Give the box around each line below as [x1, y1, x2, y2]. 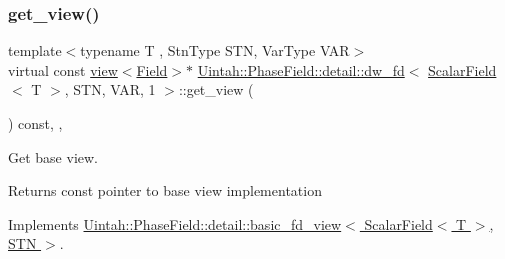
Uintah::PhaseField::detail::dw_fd [197, 59, 405, 80]
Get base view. [8, 146, 98, 167]
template [8, 40, 62, 61]
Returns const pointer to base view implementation [8, 180, 322, 201]
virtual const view [8, 59, 118, 80]
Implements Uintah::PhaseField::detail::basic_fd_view [8, 213, 342, 234]
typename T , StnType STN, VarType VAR [80, 40, 350, 61]
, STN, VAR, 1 [64, 79, 156, 100]
